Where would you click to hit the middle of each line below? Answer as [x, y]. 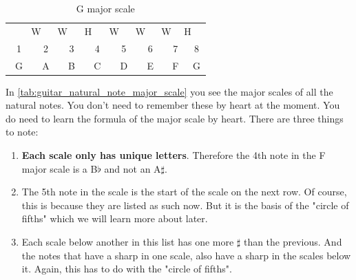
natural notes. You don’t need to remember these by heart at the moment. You [173, 105]
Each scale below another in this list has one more [128, 241]
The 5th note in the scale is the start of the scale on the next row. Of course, [184, 192]
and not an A [133, 168]
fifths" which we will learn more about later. [115, 218]
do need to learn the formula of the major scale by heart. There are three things [175, 118]
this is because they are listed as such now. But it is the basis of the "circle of [185, 205]
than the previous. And [293, 241]
